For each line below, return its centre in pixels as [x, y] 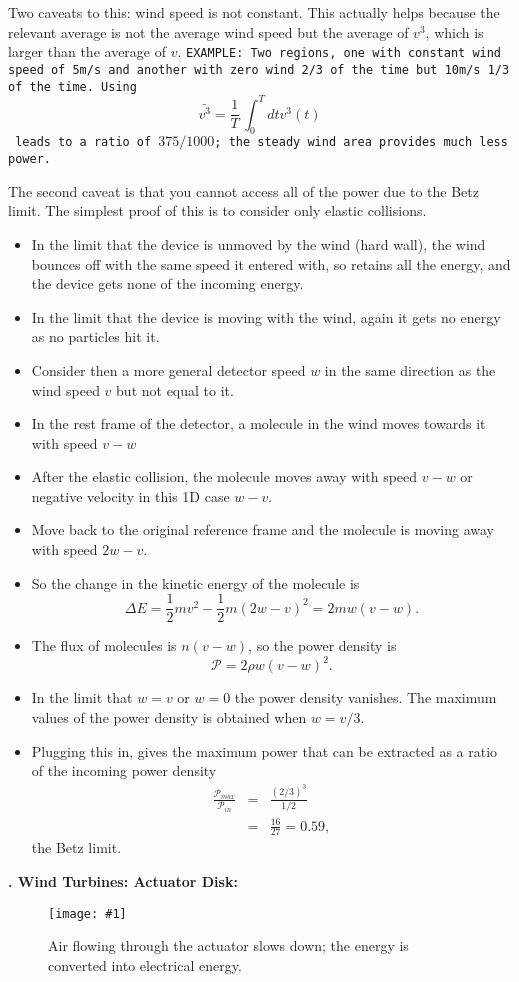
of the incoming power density [124, 770]
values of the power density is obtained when [169, 717]
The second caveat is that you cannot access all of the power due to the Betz [244, 190]
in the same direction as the [410, 369]
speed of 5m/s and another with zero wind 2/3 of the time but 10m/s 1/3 [259, 69]
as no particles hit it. [95, 336]
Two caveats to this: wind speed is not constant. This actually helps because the [254, 12]
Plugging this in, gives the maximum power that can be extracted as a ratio [264, 750]
